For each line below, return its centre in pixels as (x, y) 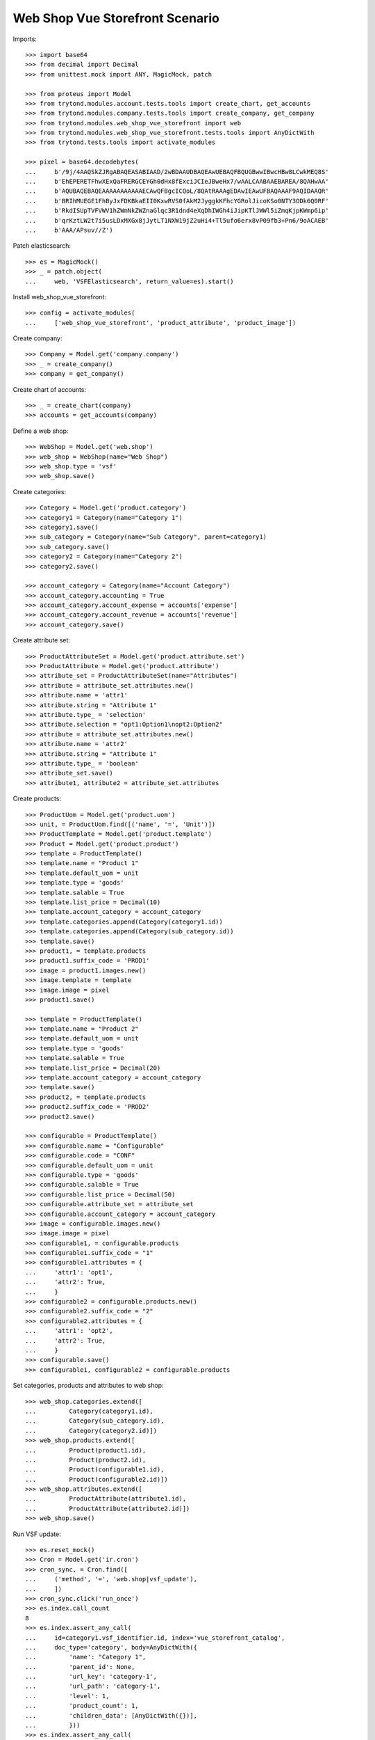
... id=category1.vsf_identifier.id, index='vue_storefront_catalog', (155, 1638)
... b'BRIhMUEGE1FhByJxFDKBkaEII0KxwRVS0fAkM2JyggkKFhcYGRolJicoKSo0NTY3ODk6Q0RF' (177, 201)
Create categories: (39, 491)
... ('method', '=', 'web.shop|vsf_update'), (111, 1579)
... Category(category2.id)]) (91, 1431)
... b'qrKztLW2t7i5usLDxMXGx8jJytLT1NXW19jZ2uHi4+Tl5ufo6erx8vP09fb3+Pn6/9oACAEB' (177, 220)
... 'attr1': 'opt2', (69, 1331)
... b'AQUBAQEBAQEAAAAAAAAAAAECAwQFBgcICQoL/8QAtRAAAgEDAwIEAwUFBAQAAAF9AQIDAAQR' (177, 191)
